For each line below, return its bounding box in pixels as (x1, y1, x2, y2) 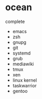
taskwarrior (12, 82, 37, 88)
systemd (12, 50, 31, 56)
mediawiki (12, 61, 34, 67)
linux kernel (12, 77, 37, 83)
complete (5, 18, 25, 24)
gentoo (12, 88, 28, 94)
